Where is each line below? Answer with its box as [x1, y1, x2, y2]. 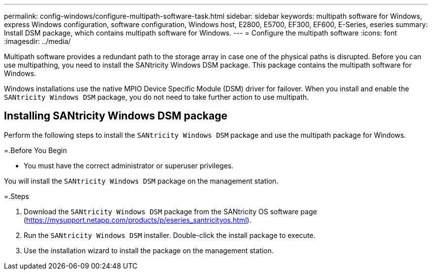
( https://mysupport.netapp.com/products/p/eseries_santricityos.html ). [24, 215, 252, 224]
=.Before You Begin [4, 146, 67, 155]
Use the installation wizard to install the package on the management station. [24, 246, 274, 255]
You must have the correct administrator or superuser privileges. [24, 161, 234, 170]
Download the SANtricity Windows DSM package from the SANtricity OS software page [24, 207, 317, 216]
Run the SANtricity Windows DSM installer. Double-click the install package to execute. [24, 231, 316, 239]
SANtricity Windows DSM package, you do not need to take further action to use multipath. [4, 93, 309, 101]
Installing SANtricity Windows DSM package [4, 110, 227, 122]
